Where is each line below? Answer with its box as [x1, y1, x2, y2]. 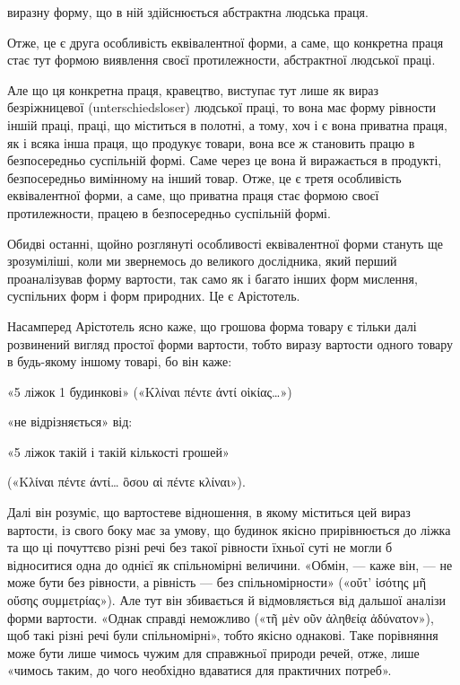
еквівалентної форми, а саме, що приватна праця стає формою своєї [7, 186, 379, 205]
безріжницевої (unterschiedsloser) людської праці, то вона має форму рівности [7, 98, 437, 117]
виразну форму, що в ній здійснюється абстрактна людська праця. [7, 3, 369, 21]
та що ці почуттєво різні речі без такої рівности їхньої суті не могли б [7, 538, 393, 557]
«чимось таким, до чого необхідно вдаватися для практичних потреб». [7, 661, 392, 680]
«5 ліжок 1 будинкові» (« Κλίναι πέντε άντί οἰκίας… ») [7, 382, 292, 400]
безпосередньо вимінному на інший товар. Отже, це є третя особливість [7, 168, 402, 187]
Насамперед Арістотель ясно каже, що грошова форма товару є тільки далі [7, 316, 417, 335]
